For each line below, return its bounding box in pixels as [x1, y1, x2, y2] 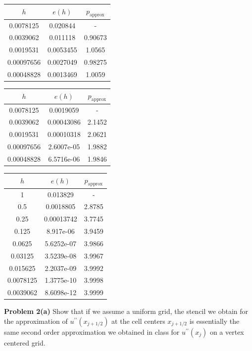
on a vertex [209, 327, 244, 337]
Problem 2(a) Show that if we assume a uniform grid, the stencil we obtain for [4, 306, 248, 316]
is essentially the [189, 316, 240, 326]
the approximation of [4, 316, 68, 326]
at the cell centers [111, 316, 165, 326]
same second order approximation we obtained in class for [4, 327, 180, 337]
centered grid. [4, 338, 46, 348]
